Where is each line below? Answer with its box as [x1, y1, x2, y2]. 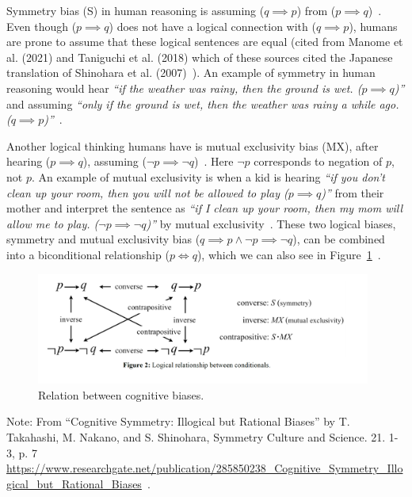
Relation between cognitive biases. [38, 386, 204, 403]
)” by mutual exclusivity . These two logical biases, [146, 215, 396, 231]
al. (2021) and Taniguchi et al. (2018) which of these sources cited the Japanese [6, 48, 393, 65]
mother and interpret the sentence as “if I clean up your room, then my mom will [6, 200, 403, 216]
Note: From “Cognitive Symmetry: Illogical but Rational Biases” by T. [6, 413, 350, 430]
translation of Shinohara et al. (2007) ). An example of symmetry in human [6, 64, 376, 81]
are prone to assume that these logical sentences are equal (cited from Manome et [6, 33, 403, 50]
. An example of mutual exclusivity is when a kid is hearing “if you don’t [31, 168, 385, 185]
